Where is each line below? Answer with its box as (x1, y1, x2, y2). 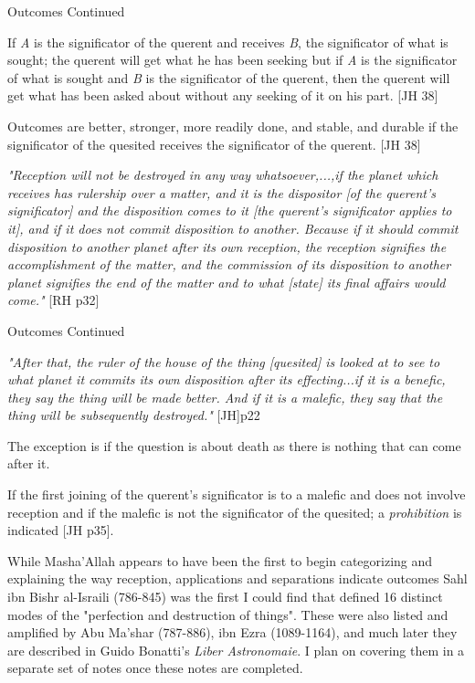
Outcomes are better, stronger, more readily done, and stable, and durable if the (7, 116, 459, 135)
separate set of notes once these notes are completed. (7, 658, 303, 678)
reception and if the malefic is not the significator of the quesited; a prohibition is (7, 502, 462, 521)
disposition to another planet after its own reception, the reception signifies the (7, 236, 447, 256)
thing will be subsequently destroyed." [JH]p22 (7, 405, 260, 425)
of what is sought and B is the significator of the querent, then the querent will (7, 68, 450, 87)
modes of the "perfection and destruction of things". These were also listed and (7, 604, 449, 624)
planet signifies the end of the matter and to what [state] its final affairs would (7, 272, 446, 291)
